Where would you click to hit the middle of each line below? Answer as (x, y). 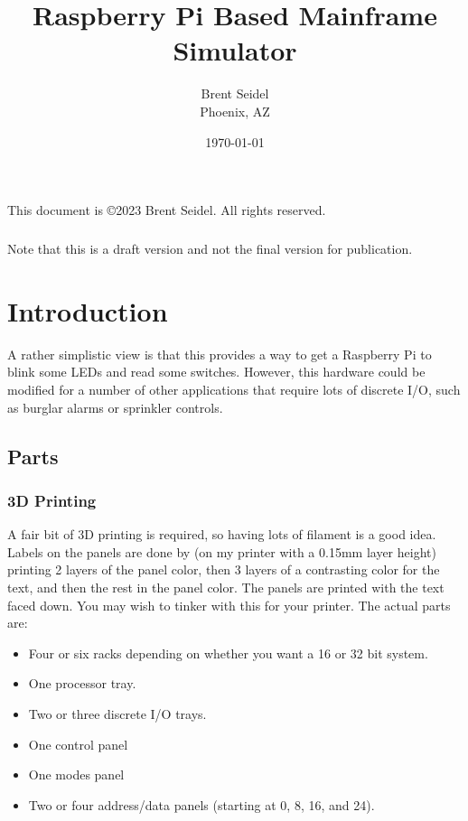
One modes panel (76, 774)
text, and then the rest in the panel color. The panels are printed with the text (226, 587)
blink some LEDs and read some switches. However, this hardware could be (216, 372)
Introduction (88, 310)
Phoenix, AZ (235, 111)
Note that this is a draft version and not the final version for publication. (210, 249)
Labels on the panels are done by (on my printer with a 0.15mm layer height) (222, 551)
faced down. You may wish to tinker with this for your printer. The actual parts (229, 605)
